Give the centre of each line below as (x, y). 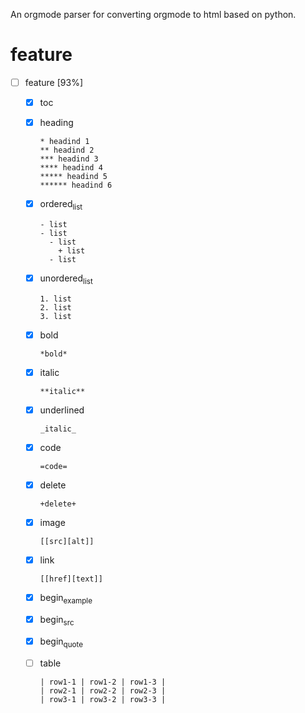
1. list (55, 299)
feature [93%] (53, 82)
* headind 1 (64, 142)
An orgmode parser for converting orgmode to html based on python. (153, 14)
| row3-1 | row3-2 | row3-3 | (103, 699)
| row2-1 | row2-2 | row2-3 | (103, 690)
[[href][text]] (71, 579)
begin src (57, 620)
